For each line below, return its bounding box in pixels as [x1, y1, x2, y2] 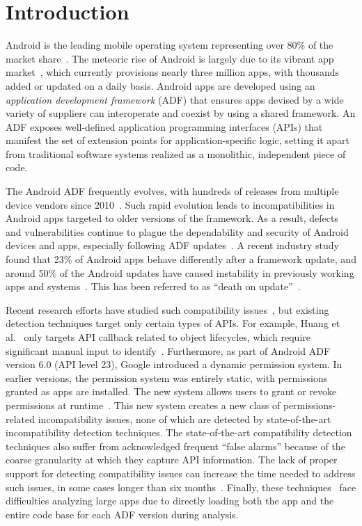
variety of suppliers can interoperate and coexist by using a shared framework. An [6, 106, 356, 120]
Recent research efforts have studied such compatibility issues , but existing [6, 302, 329, 317]
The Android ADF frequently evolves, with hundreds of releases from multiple [6, 184, 339, 198]
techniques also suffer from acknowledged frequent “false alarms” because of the [6, 438, 345, 453]
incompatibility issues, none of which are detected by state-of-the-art [38, 411, 331, 426]
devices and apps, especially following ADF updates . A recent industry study [6, 238, 339, 253]
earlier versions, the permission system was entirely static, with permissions [6, 370, 328, 385]
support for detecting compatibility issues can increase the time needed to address [6, 465, 356, 480]
